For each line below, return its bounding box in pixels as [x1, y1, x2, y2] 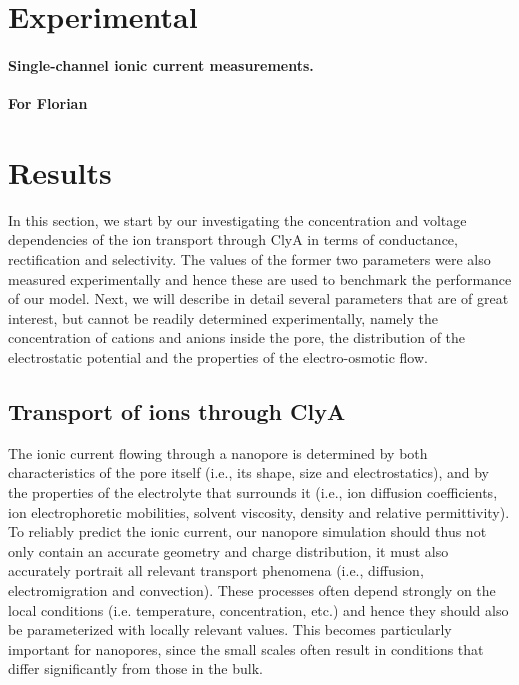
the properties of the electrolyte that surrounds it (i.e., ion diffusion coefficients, [8, 482, 498, 503]
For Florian [8, 93, 88, 114]
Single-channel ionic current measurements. [8, 54, 314, 75]
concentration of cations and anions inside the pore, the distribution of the [8, 327, 466, 348]
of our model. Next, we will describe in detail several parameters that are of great [8, 288, 509, 309]
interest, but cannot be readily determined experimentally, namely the [8, 307, 438, 328]
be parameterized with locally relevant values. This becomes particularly [8, 619, 452, 640]
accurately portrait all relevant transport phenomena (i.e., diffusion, [8, 560, 424, 581]
